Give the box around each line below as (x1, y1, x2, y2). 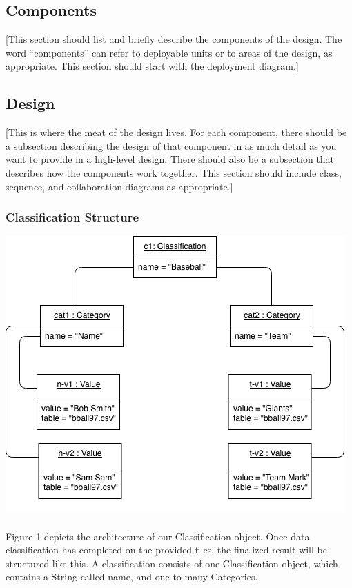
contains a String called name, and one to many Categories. (6, 569, 258, 584)
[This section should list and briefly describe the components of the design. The (6, 32, 342, 46)
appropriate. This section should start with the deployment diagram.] (6, 59, 299, 73)
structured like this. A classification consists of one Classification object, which (6, 556, 338, 570)
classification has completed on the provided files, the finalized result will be (6, 542, 327, 557)
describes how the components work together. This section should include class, (6, 165, 342, 179)
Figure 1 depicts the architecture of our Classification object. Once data (6, 529, 310, 543)
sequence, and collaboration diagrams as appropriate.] (6, 179, 233, 193)
